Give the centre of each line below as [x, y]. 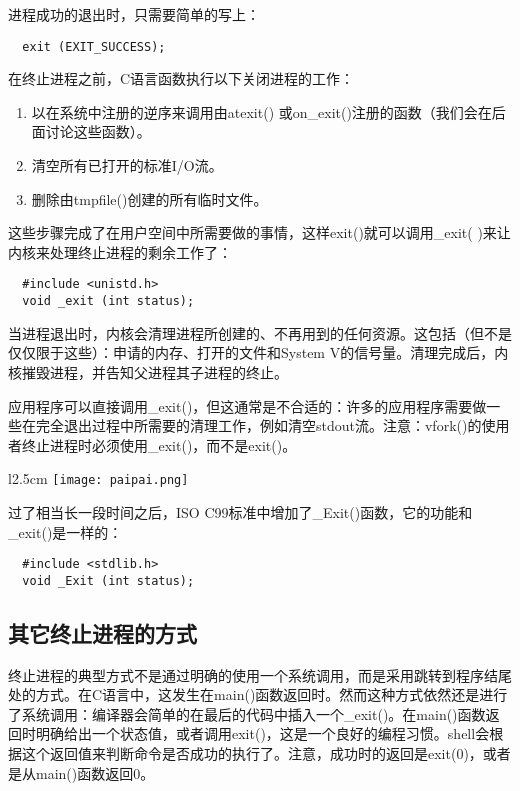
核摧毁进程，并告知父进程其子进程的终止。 [148, 371]
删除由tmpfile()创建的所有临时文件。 [149, 198]
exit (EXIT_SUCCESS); [94, 46]
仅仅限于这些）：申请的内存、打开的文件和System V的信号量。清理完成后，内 [258, 352]
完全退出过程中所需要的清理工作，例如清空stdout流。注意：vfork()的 [258, 425]
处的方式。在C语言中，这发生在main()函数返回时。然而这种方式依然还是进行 [258, 694]
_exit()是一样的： [65, 531]
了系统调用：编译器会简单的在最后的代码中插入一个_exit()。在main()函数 [247, 713]
